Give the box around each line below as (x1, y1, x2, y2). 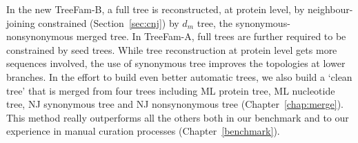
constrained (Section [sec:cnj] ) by (38, 15, 179, 30)
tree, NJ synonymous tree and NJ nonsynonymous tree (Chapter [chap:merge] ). (6, 97, 344, 111)
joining (6, 15, 35, 30)
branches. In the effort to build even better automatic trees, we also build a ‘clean (6, 69, 352, 84)
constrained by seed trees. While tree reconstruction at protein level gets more (6, 42, 337, 57)
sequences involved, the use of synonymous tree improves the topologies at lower (6, 56, 346, 70)
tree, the (197, 15, 233, 30)
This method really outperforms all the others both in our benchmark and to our (6, 110, 349, 124)
